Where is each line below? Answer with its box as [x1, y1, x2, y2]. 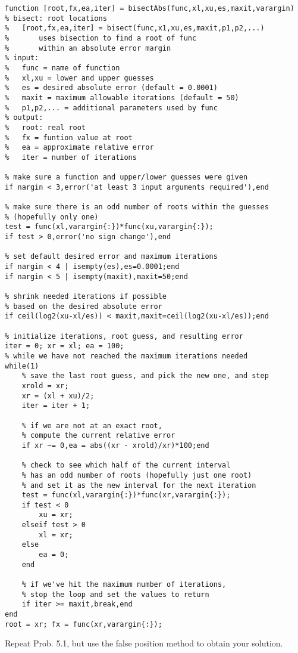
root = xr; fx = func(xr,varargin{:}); [5, 620, 162, 629]
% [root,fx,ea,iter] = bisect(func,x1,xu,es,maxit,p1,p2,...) [5, 24, 265, 33]
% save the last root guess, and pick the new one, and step [21, 372, 269, 380]
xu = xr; [39, 510, 73, 519]
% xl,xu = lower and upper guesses [5, 73, 154, 82]
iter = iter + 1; [21, 401, 90, 410]
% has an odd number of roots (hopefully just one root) [21, 471, 252, 479]
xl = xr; [39, 530, 73, 539]
